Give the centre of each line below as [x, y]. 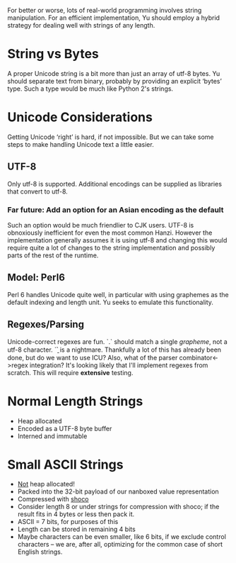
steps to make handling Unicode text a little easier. [81, 144]
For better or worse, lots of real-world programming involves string [105, 10]
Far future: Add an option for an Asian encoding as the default [116, 210]
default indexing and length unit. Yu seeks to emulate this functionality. [111, 302]
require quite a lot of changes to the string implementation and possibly [111, 247]
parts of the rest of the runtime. [53, 255]
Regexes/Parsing [46, 324]
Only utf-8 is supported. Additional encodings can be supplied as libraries [115, 184]
